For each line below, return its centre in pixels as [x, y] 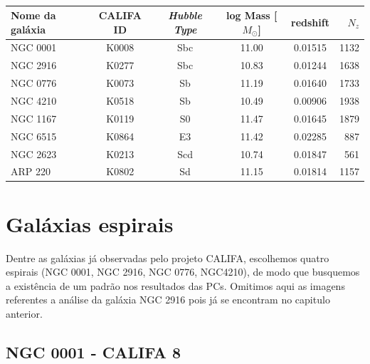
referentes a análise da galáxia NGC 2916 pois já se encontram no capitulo [168, 300]
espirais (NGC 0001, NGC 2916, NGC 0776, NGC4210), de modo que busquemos [183, 272]
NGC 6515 [34, 136]
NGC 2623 [34, 154]
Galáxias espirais [90, 223]
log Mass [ [252, 15]
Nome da [33, 15]
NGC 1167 [34, 118]
